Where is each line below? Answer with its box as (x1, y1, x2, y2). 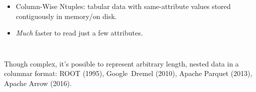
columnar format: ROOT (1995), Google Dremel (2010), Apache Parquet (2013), (4, 68, 252, 78)
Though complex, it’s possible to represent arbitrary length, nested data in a (4, 58, 239, 68)
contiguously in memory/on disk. (15, 10, 117, 21)
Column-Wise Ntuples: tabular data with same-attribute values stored (15, 1, 231, 11)
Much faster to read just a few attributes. (15, 27, 143, 38)
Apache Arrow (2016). (4, 77, 72, 88)
